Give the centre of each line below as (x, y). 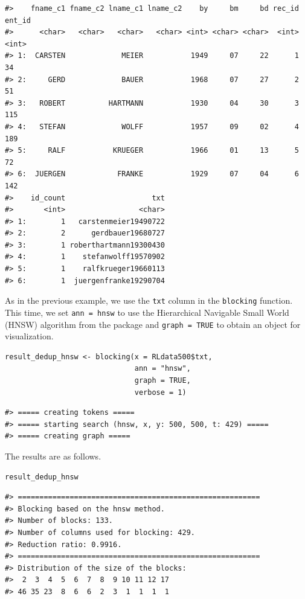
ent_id (18, 20)
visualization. (29, 336)
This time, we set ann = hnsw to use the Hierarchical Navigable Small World (147, 312)
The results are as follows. (53, 456)
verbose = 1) (160, 392)
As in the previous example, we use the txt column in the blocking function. (149, 300)
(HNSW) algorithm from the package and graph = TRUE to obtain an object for (153, 324)
